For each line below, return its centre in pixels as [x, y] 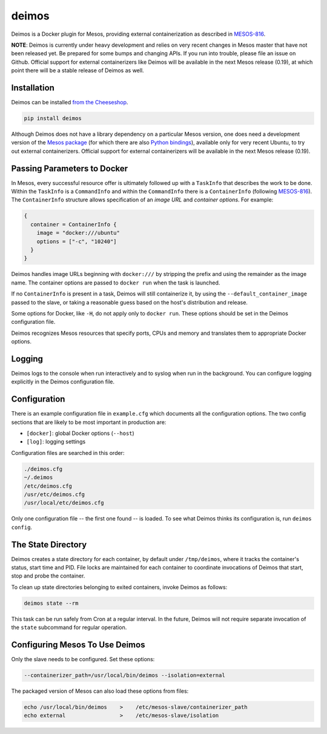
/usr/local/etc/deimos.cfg [64, 503]
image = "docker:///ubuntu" [78, 233]
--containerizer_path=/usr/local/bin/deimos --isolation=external [124, 675]
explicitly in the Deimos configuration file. [63, 382]
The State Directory [49, 544]
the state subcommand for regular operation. [69, 627]
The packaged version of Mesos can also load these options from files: [100, 691]
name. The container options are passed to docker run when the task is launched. [116, 283]
